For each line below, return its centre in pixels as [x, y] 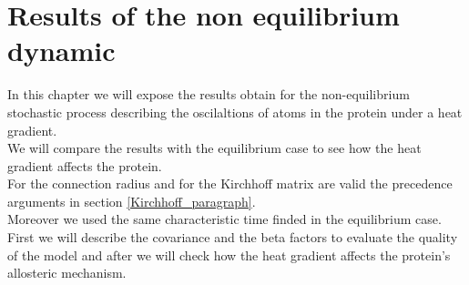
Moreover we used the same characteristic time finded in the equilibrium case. [224, 219]
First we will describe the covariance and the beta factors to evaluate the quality [233, 237]
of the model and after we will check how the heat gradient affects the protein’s [229, 254]
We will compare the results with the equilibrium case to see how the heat [214, 148]
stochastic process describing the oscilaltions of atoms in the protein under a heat [235, 112]
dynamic [61, 51]
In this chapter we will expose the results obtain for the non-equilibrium [209, 94]
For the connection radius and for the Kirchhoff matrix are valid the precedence [230, 183]
